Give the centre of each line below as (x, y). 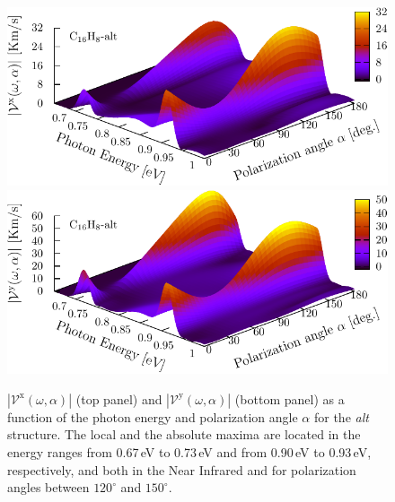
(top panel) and (119, 398)
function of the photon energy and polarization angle (153, 416)
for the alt (341, 416)
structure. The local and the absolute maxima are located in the (184, 434)
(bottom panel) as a (290, 398)
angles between (48, 487)
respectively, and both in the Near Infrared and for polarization (182, 469)
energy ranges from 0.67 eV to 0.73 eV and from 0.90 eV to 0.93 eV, (189, 451)
